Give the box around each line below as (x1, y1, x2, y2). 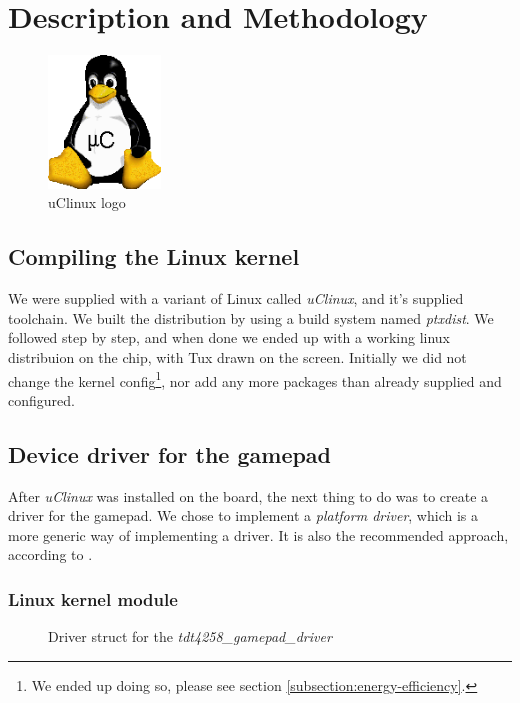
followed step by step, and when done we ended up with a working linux (8, 327, 450, 348)
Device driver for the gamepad (8, 438, 332, 469)
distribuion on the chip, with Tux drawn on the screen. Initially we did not (8, 347, 467, 368)
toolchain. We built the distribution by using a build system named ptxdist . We (8, 307, 494, 328)
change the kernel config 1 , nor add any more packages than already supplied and (8, 367, 502, 391)
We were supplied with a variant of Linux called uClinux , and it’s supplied (8, 288, 464, 309)
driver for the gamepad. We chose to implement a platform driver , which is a (8, 505, 478, 526)
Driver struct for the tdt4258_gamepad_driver (48, 626, 332, 647)
